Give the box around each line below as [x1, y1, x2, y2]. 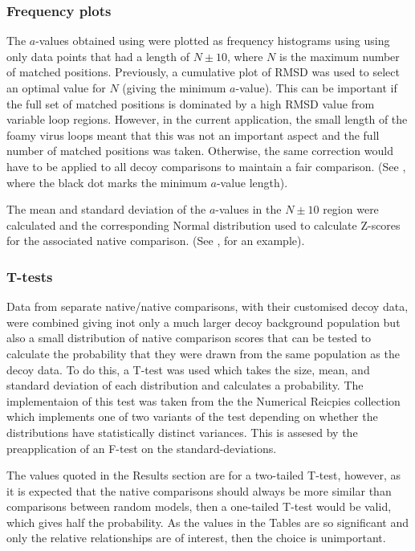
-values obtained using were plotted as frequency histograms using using [35, 32, 390, 49]
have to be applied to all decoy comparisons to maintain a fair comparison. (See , [6, 157, 406, 174]
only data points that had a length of [6, 47, 190, 64]
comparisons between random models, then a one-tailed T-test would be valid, [6, 498, 392, 515]
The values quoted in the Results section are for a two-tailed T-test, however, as [6, 467, 401, 484]
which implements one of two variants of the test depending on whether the [6, 408, 378, 425]
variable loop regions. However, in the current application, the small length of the [6, 111, 408, 128]
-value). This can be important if [235, 80, 397, 96]
